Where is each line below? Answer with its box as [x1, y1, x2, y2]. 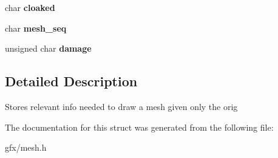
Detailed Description [5, 72, 138, 91]
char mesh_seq [5, 21, 67, 34]
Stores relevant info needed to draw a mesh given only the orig [5, 100, 238, 112]
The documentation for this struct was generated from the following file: [5, 120, 274, 133]
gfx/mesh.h [5, 141, 47, 154]
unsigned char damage [5, 42, 92, 55]
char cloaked [5, 1, 55, 13]
